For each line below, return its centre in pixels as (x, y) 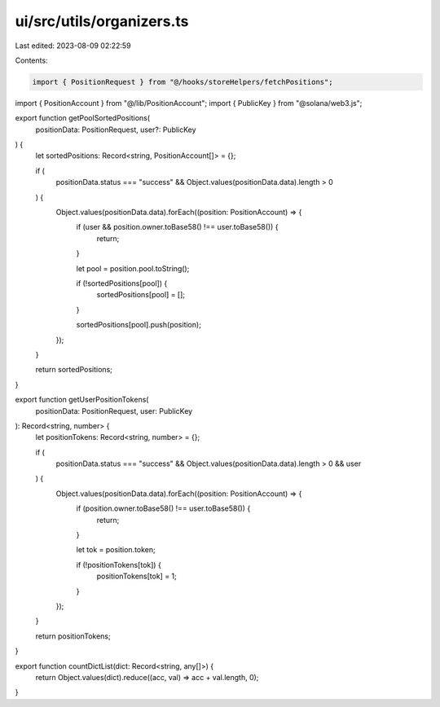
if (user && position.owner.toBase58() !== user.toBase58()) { (177, 227)
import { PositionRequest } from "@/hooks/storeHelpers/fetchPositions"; (183, 82)
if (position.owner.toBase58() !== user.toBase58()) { (163, 508)
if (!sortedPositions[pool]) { (122, 283)
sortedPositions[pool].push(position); (139, 325)
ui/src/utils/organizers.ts (102, 21)
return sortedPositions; (74, 370)
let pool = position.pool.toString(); (133, 268)
